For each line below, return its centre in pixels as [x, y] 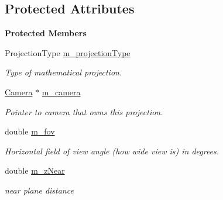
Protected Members [46, 33]
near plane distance [39, 190]
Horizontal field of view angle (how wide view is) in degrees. [112, 151]
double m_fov [30, 131]
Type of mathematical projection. [64, 72]
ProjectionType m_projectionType [68, 52]
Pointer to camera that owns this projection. [84, 111]
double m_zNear [35, 170]
